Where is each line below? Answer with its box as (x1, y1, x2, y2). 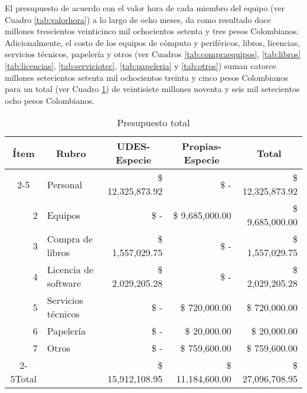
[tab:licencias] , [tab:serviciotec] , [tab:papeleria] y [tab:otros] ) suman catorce (5, 59, 276, 71)
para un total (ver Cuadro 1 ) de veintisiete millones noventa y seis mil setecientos (5, 83, 300, 95)
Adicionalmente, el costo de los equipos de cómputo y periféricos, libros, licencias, (5, 36, 300, 48)
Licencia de (47, 263, 94, 277)
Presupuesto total (117, 116, 190, 130)
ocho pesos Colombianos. (5, 94, 94, 106)
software (47, 276, 81, 290)
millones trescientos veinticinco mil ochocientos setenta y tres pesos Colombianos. (5, 25, 299, 37)
